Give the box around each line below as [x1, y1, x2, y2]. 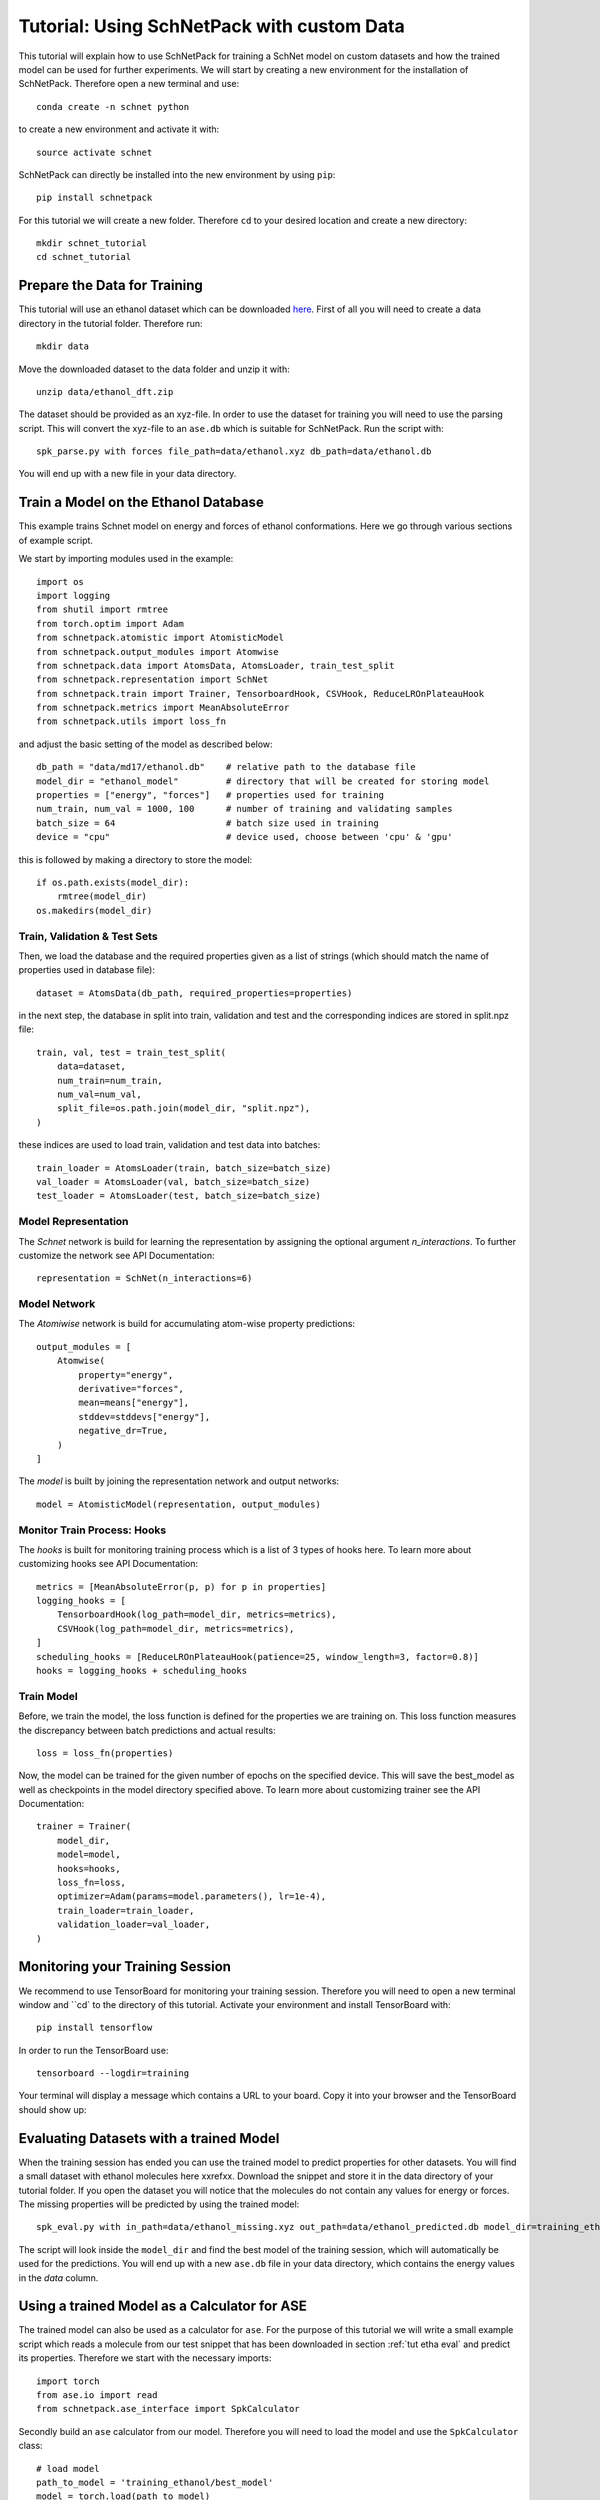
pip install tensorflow [36, 2022, 153, 2034]
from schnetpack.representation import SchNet [36, 674, 269, 685]
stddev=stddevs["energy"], [78, 1411, 211, 1422]
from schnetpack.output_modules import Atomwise [36, 646, 279, 657]
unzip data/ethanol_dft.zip [36, 386, 174, 397]
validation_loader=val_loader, [56, 1919, 211, 1930]
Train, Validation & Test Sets [18, 929, 159, 943]
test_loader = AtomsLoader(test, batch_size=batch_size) [36, 1190, 322, 1202]
